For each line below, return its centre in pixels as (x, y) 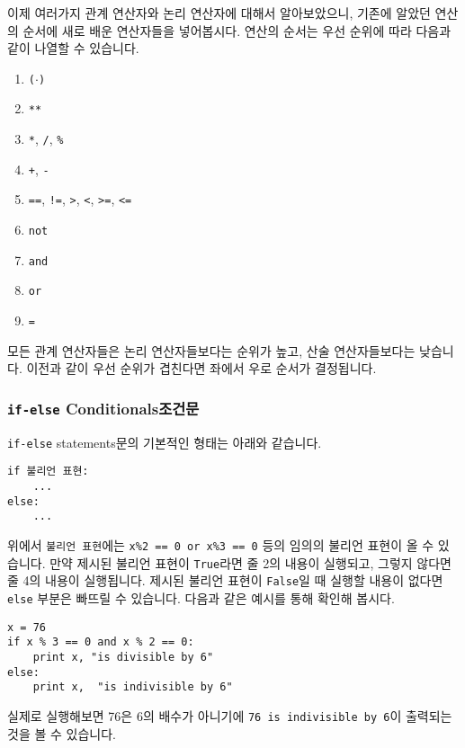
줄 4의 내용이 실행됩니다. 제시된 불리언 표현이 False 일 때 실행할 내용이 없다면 (225, 580)
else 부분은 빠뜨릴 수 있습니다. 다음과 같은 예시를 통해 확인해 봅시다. (201, 597)
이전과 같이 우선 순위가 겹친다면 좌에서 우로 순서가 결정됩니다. (201, 368)
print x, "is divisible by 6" (123, 657)
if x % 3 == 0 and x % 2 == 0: (101, 642)
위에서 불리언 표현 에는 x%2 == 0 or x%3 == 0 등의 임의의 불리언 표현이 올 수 (221, 544)
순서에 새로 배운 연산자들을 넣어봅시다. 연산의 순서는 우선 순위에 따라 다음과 (237, 30)
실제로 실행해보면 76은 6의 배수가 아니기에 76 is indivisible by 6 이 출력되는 (230, 715)
